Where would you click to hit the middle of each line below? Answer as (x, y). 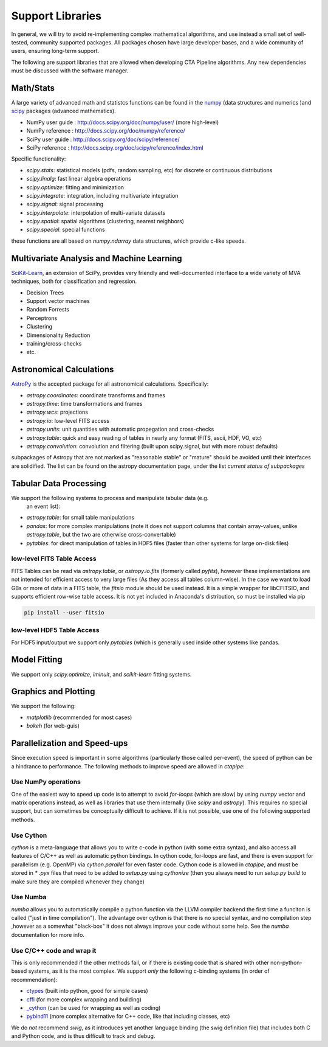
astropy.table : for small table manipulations (80, 518)
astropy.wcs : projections (57, 412)
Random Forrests (48, 310)
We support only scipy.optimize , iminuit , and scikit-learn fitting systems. (101, 674)
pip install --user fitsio (64, 612)
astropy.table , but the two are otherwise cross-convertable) (101, 535)
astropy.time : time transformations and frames (84, 403)
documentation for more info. (48, 934)
